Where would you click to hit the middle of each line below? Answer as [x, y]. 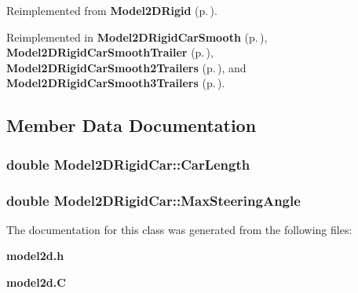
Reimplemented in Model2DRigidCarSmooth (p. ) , [137, 37]
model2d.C [36, 282]
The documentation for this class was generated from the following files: [179, 229]
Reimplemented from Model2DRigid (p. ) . [112, 10]
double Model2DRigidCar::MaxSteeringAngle [153, 200]
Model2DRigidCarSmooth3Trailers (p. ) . [116, 83]
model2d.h [35, 256]
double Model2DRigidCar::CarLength [128, 164]
